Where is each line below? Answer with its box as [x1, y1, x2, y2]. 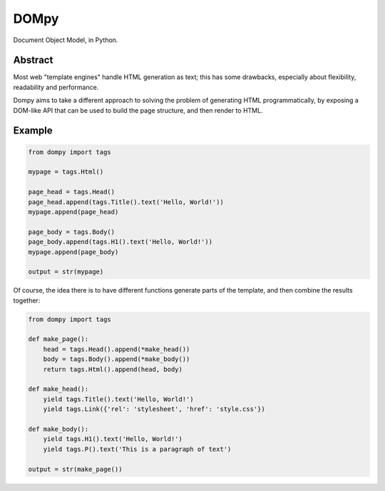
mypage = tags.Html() [28, 168, 104, 176]
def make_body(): [28, 425, 89, 433]
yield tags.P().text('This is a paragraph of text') [43, 445, 232, 453]
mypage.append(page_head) [28, 208, 119, 216]
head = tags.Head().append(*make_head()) [43, 345, 190, 353]
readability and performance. [13, 83, 99, 91]
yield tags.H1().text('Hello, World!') [43, 435, 183, 443]
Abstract [13, 54, 53, 66]
